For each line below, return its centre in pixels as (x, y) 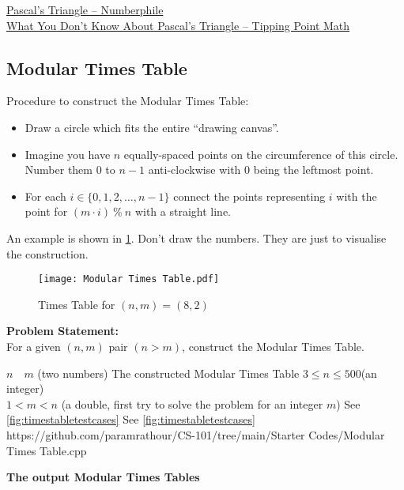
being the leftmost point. (313, 170)
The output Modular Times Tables (103, 477)
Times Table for (77, 304)
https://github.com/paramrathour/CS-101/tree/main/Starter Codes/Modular (196, 434)
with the (357, 196)
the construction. (47, 253)
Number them (59, 170)
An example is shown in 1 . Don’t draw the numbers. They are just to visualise (196, 237)
